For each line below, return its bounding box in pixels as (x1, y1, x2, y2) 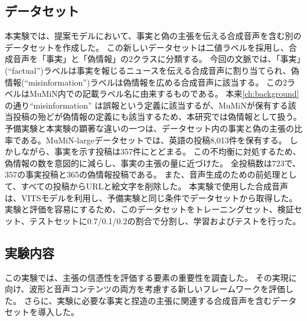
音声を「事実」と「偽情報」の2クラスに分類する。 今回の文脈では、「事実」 (12, 53, 301, 65)
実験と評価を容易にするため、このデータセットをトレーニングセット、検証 (5, 203, 294, 215)
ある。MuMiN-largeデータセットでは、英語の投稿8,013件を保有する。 (21, 133, 287, 146)
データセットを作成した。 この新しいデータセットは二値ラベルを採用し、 (5, 41, 289, 53)
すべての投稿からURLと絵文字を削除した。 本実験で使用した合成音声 (21, 179, 288, 192)
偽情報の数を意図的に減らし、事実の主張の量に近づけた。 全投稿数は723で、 (5, 156, 301, 169)
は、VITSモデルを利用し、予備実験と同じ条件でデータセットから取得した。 (5, 191, 298, 204)
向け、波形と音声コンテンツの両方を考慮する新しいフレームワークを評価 (5, 283, 285, 295)
